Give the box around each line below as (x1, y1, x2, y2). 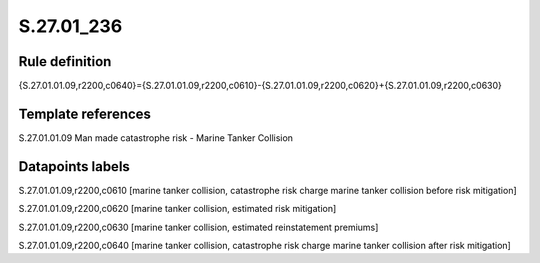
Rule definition (18, 53, 112, 70)
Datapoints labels (18, 158, 130, 175)
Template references (18, 105, 152, 122)
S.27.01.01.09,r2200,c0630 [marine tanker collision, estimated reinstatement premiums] (18, 221, 379, 233)
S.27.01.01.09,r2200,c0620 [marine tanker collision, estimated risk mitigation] (18, 203, 337, 215)
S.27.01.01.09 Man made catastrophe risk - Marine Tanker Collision (18, 131, 294, 144)
